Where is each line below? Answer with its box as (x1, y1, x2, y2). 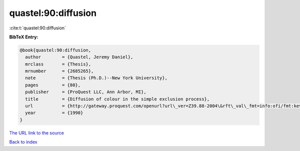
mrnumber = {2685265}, (25, 68, 94, 74)
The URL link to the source (9, 130, 64, 136)
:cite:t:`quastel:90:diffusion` (9, 25, 66, 31)
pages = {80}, (25, 82, 81, 88)
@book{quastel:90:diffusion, (19, 47, 91, 53)
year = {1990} (25, 110, 83, 116)
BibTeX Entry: (9, 34, 38, 40)
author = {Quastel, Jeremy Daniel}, (25, 54, 133, 60)
